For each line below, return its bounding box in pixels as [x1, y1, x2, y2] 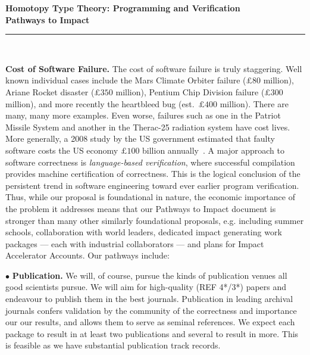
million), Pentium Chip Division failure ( [115, 85, 265, 98]
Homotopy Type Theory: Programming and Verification [5, 2, 240, 14]
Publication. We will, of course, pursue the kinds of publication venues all [12, 269, 287, 281]
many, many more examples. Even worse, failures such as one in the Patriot [5, 109, 281, 122]
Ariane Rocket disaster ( [5, 85, 95, 98]
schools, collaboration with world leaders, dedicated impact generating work [5, 226, 282, 238]
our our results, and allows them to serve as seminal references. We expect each [5, 316, 295, 328]
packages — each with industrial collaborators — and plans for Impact [5, 237, 264, 250]
